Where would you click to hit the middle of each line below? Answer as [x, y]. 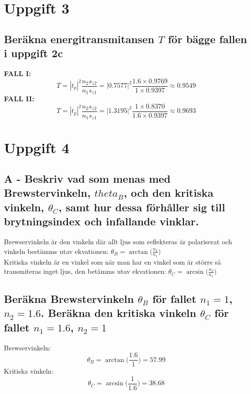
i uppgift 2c [33, 53]
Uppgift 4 [37, 148]
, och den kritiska [169, 193]
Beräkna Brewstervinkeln [69, 298]
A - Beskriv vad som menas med [87, 178]
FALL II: [19, 99]
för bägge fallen [207, 39]
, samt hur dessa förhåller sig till [142, 207]
